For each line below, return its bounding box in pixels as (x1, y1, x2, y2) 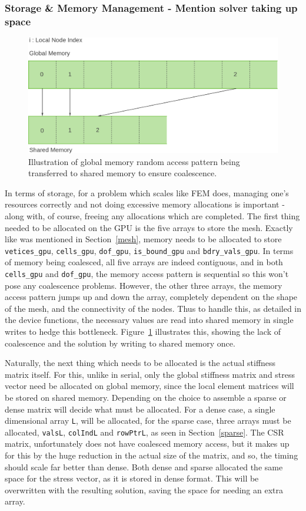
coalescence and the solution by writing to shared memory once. (5, 337, 235, 349)
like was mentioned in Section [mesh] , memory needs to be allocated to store (5, 233, 282, 245)
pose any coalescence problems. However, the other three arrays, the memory (5, 279, 282, 291)
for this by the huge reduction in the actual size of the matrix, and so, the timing (5, 449, 298, 461)
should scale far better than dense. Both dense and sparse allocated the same (5, 460, 283, 473)
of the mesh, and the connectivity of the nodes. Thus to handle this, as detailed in (5, 302, 301, 314)
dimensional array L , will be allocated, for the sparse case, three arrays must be (5, 414, 291, 427)
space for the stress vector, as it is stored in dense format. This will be (5, 472, 259, 484)
